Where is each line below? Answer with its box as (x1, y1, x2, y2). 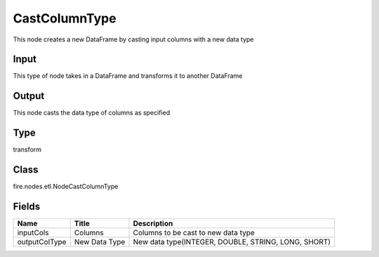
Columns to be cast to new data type (133, 228, 255, 238)
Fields (13, 200, 41, 212)
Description (133, 218, 173, 228)
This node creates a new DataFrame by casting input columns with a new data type (13, 35, 254, 44)
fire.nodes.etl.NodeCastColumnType (13, 183, 119, 191)
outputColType (17, 237, 67, 247)
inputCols (17, 228, 49, 238)
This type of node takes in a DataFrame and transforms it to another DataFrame (13, 72, 243, 80)
